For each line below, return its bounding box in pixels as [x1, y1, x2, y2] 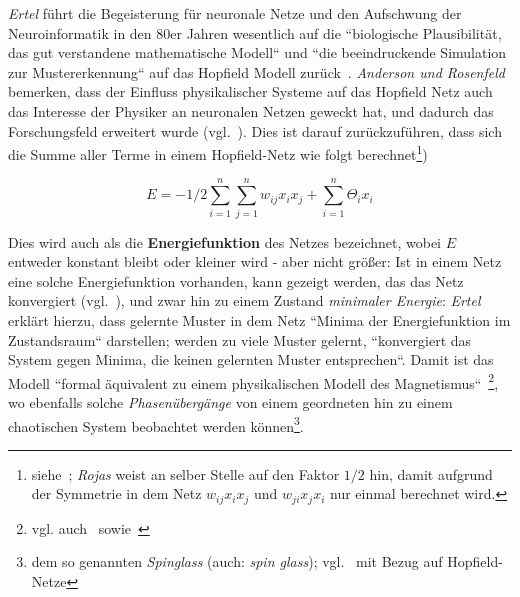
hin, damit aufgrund [369, 463, 493, 484]
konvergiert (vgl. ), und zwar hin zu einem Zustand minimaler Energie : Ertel [8, 290, 481, 311]
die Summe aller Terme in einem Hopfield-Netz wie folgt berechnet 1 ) [8, 141, 428, 164]
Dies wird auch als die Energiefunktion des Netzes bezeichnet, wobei [8, 231, 441, 252]
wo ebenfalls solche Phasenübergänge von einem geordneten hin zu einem [8, 391, 453, 412]
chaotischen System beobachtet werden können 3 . [8, 412, 304, 436]
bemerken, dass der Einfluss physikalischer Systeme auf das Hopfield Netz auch [8, 81, 493, 102]
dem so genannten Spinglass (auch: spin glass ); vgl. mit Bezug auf [31, 551, 443, 572]
